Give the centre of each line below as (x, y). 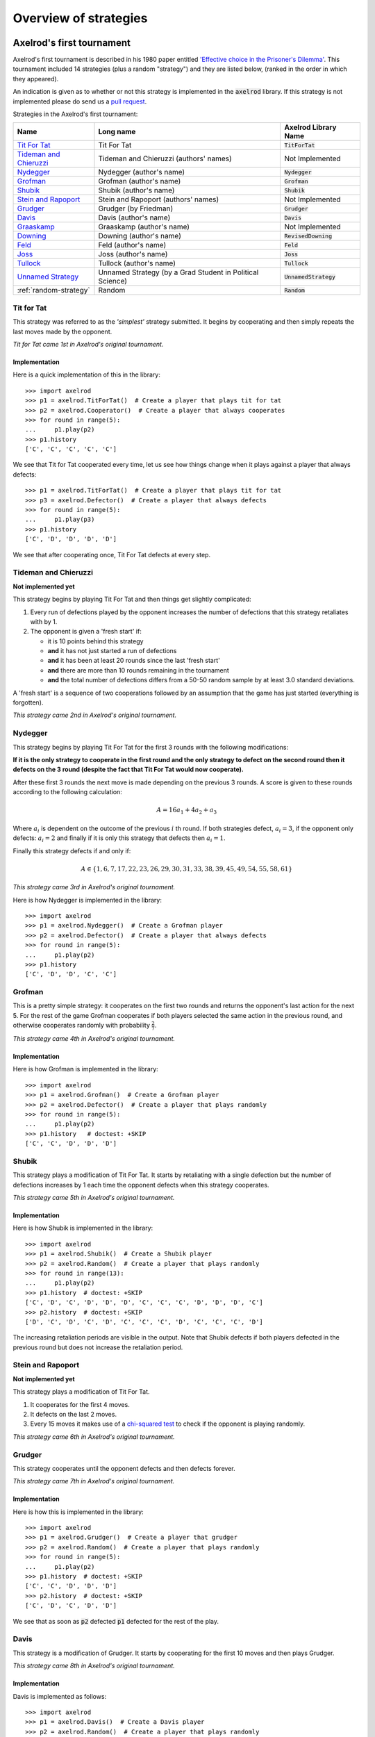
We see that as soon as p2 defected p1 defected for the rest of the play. (116, 1621)
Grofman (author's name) (140, 181)
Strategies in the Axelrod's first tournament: (75, 114)
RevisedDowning (308, 236)
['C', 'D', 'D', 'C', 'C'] (71, 974)
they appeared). (36, 79)
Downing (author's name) (140, 236)
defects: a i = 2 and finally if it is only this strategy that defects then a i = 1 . (119, 839)
